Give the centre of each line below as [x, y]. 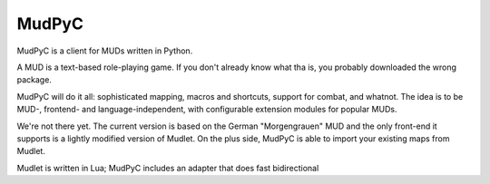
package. [34, 80]
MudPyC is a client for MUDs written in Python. [105, 51]
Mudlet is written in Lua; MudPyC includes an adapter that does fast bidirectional [168, 168]
